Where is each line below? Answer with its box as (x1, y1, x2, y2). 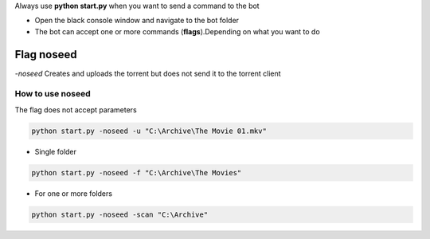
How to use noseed (14, 88, 91, 100)
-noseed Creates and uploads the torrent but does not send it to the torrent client (14, 69, 282, 78)
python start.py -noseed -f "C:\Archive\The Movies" (31, 168, 242, 177)
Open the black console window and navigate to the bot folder (34, 16, 239, 25)
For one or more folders (34, 188, 113, 198)
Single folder (34, 147, 77, 156)
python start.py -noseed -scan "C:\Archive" (31, 210, 209, 219)
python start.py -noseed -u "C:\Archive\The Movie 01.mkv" (31, 126, 267, 135)
